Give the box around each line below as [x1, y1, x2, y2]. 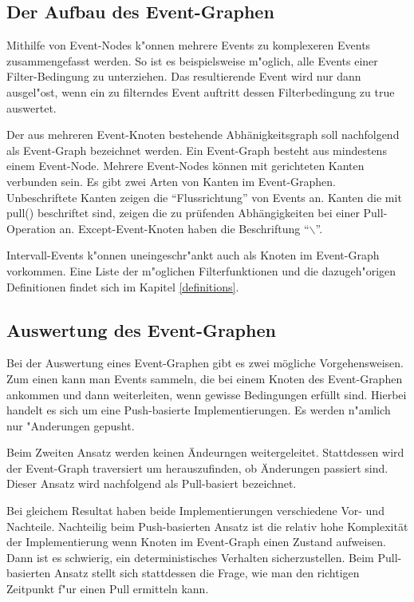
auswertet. [6, 99, 57, 116]
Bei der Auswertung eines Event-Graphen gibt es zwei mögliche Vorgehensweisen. [6, 354, 404, 371]
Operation [6, 220, 56, 236]
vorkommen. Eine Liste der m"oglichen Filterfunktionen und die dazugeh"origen [6, 262, 396, 279]
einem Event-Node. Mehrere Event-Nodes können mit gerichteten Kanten [6, 157, 365, 174]
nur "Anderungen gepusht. [6, 417, 135, 434]
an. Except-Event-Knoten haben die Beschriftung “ [59, 220, 310, 236]
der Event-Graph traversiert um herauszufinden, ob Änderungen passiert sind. [6, 459, 388, 476]
